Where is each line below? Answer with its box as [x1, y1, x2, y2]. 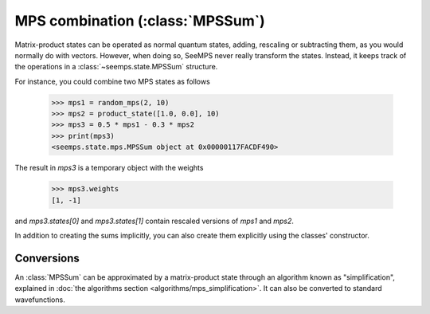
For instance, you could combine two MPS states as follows [14, 77, 210, 86]
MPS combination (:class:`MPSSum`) [14, 12, 266, 29]
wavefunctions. [14, 295, 65, 304]
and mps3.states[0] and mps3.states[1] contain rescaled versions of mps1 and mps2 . [14, 216, 295, 226]
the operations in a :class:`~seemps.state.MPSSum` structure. [14, 62, 218, 72]
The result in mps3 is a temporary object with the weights [14, 163, 204, 173]
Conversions [14, 251, 80, 265]
